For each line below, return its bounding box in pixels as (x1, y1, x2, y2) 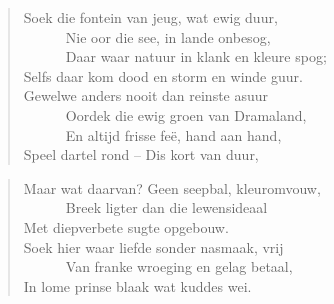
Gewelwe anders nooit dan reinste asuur (23, 85, 269, 106)
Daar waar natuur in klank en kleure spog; (65, 46, 327, 67)
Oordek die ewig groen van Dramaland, (65, 104, 307, 125)
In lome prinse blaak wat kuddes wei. (23, 275, 252, 296)
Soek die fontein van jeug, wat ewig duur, (23, 7, 278, 27)
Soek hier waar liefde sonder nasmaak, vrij (23, 236, 284, 257)
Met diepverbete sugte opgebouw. (23, 216, 229, 237)
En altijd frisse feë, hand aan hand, (65, 124, 282, 145)
